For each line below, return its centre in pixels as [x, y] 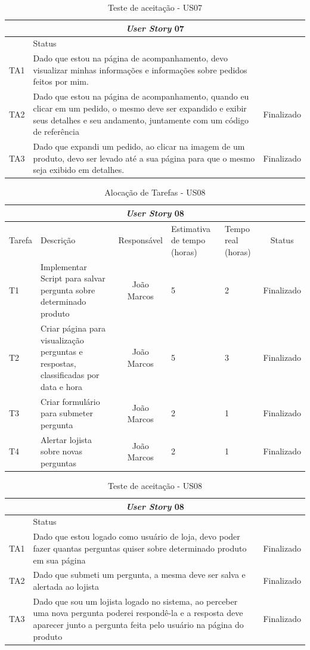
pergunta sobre [68, 290]
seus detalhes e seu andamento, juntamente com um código [141, 120]
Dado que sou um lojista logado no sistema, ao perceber [135, 601]
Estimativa [190, 228]
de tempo [188, 240]
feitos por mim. [61, 81]
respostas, [58, 363]
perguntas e [61, 352]
